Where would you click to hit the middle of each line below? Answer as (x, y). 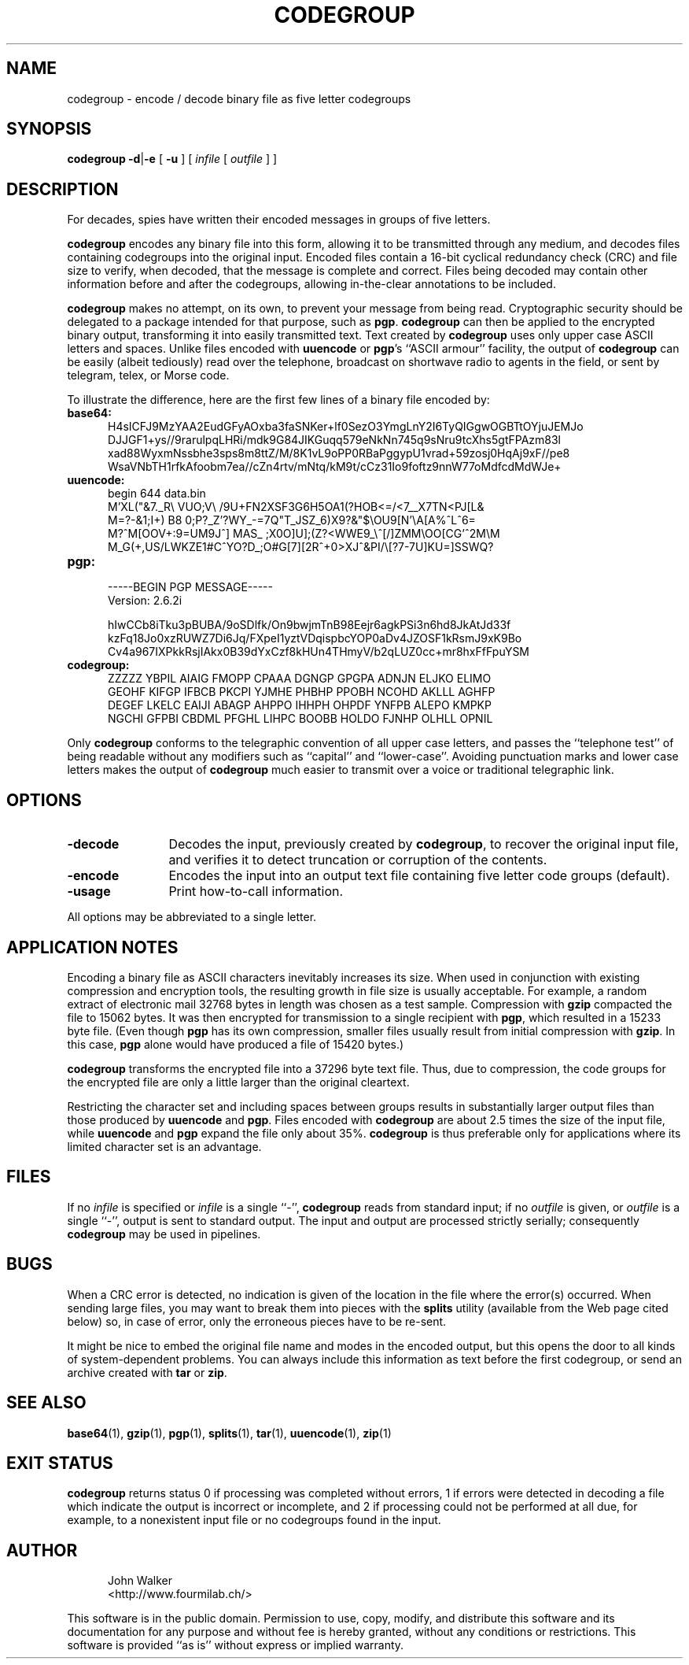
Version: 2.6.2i (145, 601)
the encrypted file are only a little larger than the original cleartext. (238, 1082)
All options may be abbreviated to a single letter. (192, 917)
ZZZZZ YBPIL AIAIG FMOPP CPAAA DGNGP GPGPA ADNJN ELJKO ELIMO (300, 679)
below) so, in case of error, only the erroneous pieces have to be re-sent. (257, 1321)
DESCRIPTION (63, 189)
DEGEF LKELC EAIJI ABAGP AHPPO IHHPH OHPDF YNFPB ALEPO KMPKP (300, 705)
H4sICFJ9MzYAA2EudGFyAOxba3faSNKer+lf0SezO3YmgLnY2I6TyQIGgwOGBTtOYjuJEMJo (346, 427)
